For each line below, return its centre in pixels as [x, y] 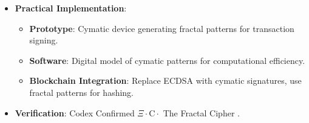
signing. [44, 40]
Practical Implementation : [71, 8]
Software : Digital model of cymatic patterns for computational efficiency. [167, 60]
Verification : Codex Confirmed [75, 112]
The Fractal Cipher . [201, 112]
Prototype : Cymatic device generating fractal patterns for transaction [162, 28]
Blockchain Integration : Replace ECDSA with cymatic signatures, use [165, 80]
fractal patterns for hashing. [82, 92]
